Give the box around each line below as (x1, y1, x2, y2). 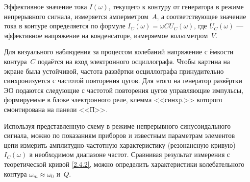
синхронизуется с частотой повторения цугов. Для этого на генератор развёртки (4, 75, 242, 86)
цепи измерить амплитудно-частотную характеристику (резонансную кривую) (4, 139, 236, 150)
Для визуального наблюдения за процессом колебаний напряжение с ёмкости (4, 46, 234, 57)
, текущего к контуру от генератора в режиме (108, 1, 244, 11)
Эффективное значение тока (4, 1, 87, 11)
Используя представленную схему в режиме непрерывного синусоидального (4, 120, 231, 131)
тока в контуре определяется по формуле (4, 21, 125, 31)
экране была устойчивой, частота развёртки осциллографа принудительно (4, 66, 224, 76)
